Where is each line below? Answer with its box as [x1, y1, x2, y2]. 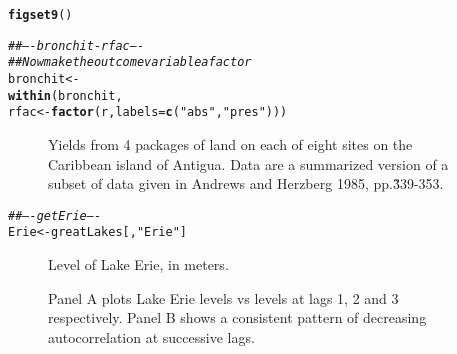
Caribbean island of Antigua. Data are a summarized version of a [48, 153, 449, 174]
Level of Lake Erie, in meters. [48, 254, 229, 275]
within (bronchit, [8, 88, 123, 103]
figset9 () [8, 8, 73, 22]
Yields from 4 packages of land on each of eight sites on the [48, 133, 413, 154]
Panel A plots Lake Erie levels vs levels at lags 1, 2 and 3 [48, 287, 399, 308]
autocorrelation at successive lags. [48, 326, 255, 347]
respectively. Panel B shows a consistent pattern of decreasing [48, 307, 427, 328]
